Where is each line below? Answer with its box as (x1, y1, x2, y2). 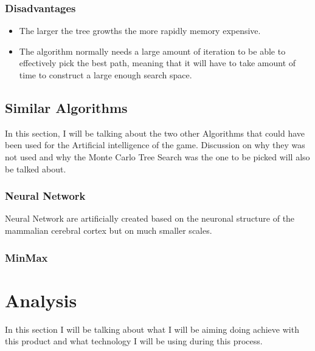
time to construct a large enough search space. (19, 69, 192, 81)
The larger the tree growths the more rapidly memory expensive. (19, 24, 261, 37)
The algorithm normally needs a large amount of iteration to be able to (19, 44, 286, 57)
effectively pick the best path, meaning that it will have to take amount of (19, 56, 296, 69)
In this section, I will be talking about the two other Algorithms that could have (5, 126, 305, 139)
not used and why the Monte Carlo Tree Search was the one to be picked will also (5, 150, 310, 163)
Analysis (5, 287, 77, 312)
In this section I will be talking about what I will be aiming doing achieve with (5, 322, 299, 335)
